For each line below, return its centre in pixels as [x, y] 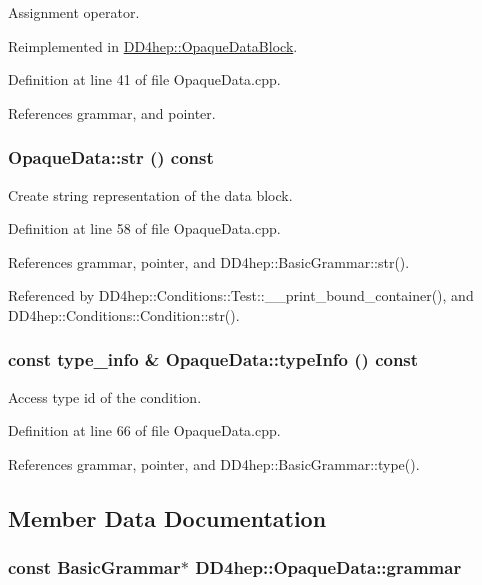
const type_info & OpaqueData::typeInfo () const [213, 359]
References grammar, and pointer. [112, 112]
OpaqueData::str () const [111, 157]
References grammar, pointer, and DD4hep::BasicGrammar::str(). [209, 261]
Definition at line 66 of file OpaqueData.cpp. [144, 430]
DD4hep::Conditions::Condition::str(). [124, 314]
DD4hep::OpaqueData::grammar [328, 567]
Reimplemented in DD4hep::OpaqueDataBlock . [153, 45]
